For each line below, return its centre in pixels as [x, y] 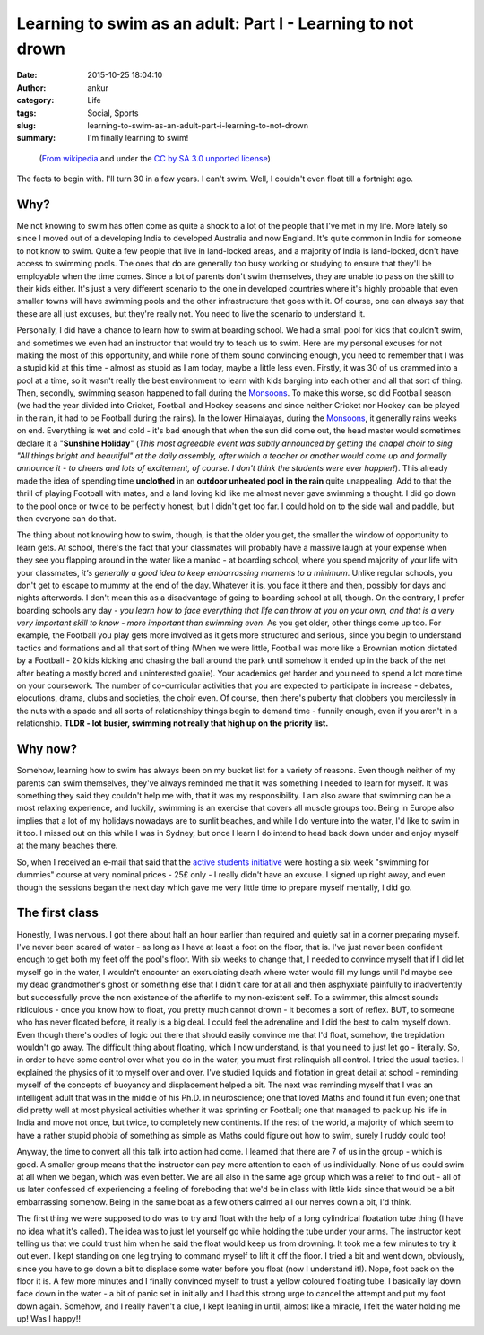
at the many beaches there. [67, 846]
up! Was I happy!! [48, 1319]
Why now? [47, 749]
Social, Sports [113, 113]
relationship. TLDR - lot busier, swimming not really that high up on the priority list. [173, 723]
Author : [31, 87]
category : [35, 100]
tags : [26, 113]
